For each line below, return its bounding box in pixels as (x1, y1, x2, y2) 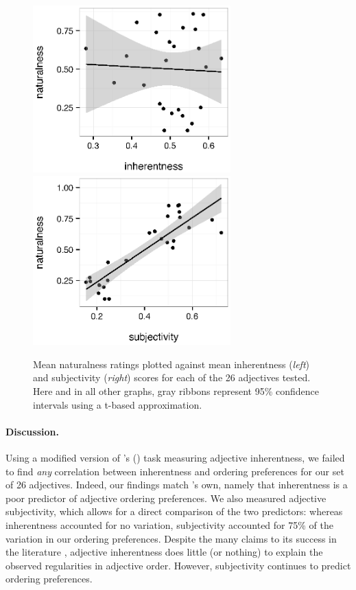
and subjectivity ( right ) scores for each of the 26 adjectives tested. (33, 370, 311, 385)
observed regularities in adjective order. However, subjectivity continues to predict (5, 558, 351, 572)
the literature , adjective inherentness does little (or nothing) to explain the (5, 545, 323, 559)
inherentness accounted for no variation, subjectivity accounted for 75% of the (5, 517, 333, 532)
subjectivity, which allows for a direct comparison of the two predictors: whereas (5, 504, 343, 519)
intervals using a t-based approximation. (33, 397, 202, 411)
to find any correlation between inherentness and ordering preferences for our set (5, 464, 344, 478)
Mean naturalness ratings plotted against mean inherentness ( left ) (33, 356, 310, 371)
